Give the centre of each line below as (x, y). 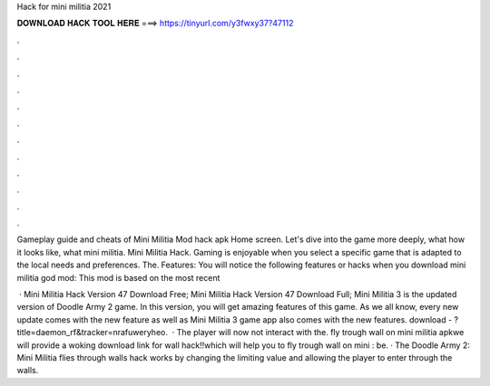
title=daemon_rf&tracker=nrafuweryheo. (92, 333)
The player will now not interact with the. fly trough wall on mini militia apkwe (320, 333)
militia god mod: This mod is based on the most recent (118, 277)
